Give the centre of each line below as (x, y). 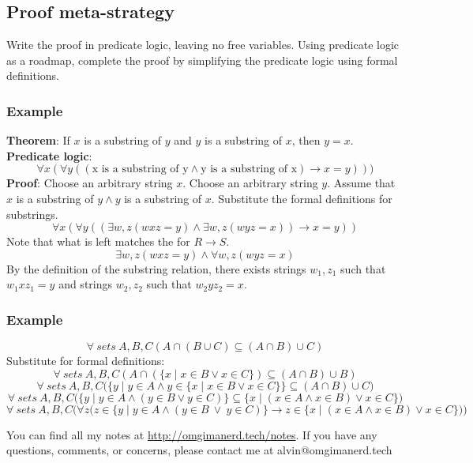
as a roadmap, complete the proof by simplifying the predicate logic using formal (202, 60)
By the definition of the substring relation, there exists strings (156, 268)
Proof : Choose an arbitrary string (90, 183)
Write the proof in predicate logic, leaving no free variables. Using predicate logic (203, 45)
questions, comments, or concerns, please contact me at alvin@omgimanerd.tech (199, 450)
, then (306, 140)
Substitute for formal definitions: (86, 361)
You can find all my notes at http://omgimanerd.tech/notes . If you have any (192, 434)
